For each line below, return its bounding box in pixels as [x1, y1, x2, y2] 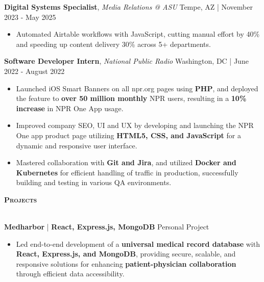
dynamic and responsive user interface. [16, 140, 137, 150]
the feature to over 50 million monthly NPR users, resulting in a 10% [16, 93, 247, 104]
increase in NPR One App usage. [16, 102, 124, 113]
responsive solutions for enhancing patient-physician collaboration [16, 258, 236, 269]
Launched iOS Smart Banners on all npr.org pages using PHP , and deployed [16, 83, 258, 93]
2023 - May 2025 [4, 11, 56, 22]
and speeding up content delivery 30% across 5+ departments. [16, 38, 211, 49]
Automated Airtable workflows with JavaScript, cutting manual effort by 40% [16, 29, 260, 39]
